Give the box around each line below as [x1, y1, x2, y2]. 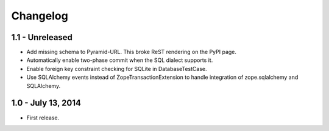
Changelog [11, 9, 68, 22]
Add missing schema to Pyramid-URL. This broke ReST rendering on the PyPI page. [26, 49, 237, 56]
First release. [26, 114, 60, 121]
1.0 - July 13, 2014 [11, 98, 82, 109]
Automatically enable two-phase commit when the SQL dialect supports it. [26, 56, 213, 64]
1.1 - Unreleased [11, 32, 73, 42]
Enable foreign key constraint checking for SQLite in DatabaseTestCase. [26, 65, 207, 72]
